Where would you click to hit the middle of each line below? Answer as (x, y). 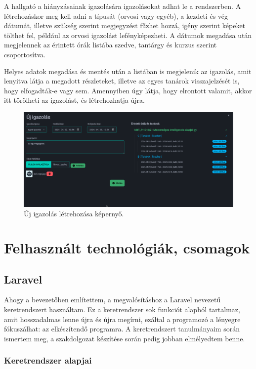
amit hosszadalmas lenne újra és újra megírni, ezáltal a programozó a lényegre (122, 319)
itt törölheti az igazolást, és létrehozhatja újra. (74, 100)
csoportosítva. (25, 54)
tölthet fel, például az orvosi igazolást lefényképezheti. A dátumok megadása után (128, 35)
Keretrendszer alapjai (48, 360)
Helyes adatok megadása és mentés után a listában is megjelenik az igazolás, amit (128, 71)
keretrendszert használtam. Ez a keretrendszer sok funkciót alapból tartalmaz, (122, 309)
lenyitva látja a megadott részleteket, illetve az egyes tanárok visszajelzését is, (122, 81)
